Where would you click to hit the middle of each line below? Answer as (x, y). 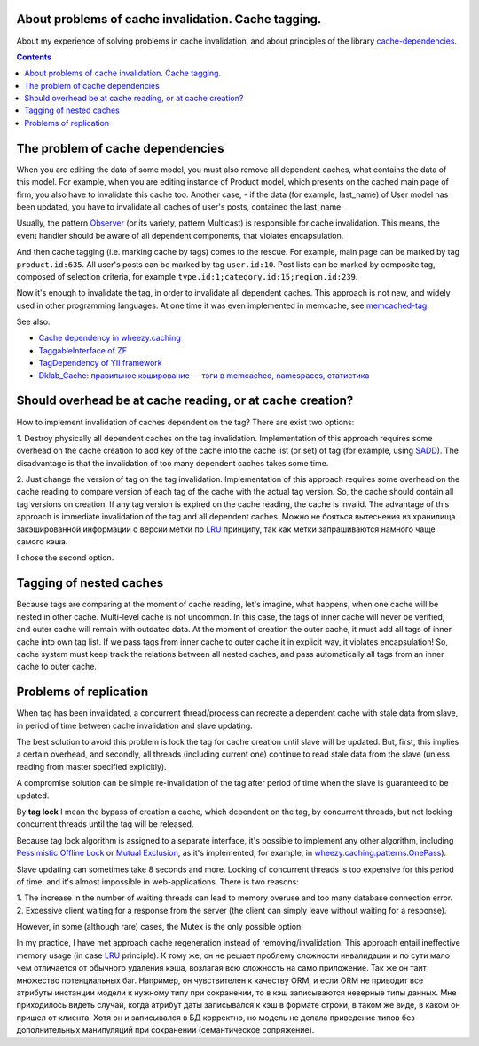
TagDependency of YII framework (100, 363)
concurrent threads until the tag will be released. (105, 824)
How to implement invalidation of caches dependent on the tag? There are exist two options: (185, 422)
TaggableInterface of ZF (83, 350)
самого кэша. (42, 542)
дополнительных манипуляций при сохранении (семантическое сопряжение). (165, 1030)
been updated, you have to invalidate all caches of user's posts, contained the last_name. (180, 206)
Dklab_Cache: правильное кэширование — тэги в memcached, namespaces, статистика (204, 375)
